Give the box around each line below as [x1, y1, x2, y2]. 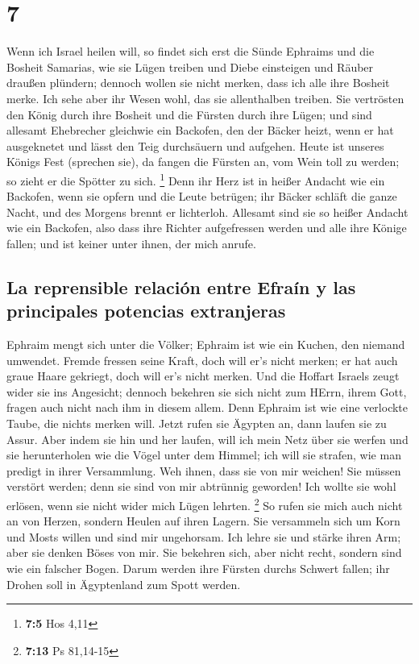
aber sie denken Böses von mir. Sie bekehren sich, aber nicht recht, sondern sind [6, 544, 402, 561]
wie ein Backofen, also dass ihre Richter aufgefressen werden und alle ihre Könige [6, 219, 407, 236]
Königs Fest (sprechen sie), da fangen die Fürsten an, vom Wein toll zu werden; [6, 153, 400, 170]
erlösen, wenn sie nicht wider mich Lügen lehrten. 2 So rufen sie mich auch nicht [6, 495, 403, 513]
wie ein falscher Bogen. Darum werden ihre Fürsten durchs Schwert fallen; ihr [6, 560, 390, 577]
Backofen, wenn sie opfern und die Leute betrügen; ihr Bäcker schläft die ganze [6, 188, 397, 205]
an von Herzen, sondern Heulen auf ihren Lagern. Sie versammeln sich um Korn [6, 513, 400, 529]
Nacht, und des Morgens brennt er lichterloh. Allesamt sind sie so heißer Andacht [6, 203, 409, 220]
